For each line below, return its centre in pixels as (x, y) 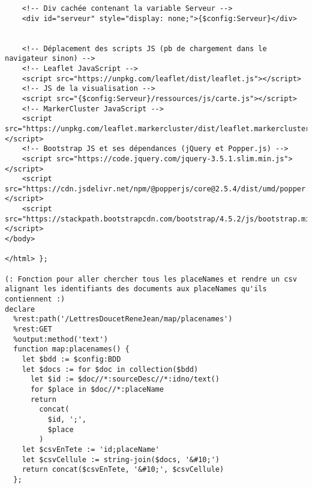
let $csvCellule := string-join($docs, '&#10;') (121, 459)
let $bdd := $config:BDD (71, 359)
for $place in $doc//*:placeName (97, 389)
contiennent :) (35, 299)
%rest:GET (33, 329)
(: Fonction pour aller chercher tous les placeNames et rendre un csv (151, 279)
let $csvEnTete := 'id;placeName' (91, 449)
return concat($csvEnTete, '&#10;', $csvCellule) (123, 470)
